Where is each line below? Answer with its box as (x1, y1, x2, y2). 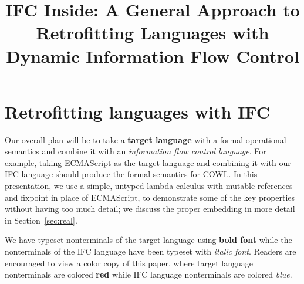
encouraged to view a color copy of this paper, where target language (5, 256, 253, 269)
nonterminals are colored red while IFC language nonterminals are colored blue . (5, 268, 292, 280)
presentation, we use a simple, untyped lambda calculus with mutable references (5, 180, 293, 192)
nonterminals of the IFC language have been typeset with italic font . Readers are (5, 245, 296, 258)
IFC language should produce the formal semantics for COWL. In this (5, 168, 258, 180)
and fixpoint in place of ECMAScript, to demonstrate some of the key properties (5, 191, 295, 203)
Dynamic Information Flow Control (6, 43, 299, 67)
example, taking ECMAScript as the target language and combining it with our (5, 156, 291, 168)
